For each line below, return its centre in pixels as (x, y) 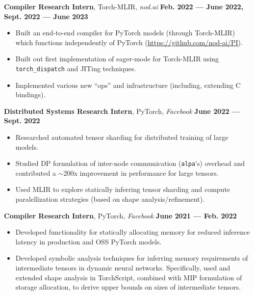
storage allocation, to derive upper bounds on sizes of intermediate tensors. (128, 287)
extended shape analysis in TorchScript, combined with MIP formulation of (129, 277)
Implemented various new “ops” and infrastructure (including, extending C (128, 85)
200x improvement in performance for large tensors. (141, 173)
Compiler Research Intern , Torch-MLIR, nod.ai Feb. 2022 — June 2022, (124, 6)
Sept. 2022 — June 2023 (46, 16)
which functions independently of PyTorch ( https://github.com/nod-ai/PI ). (129, 42)
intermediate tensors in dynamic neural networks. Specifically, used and (123, 268)
